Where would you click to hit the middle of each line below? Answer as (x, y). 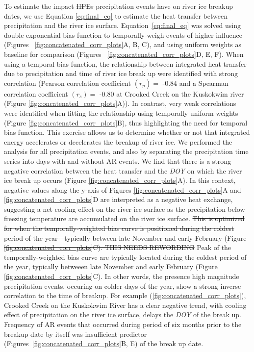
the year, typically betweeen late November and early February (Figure (111, 266)
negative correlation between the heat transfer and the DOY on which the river (123, 170)
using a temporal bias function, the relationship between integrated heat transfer (125, 63)
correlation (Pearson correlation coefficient (68, 83)
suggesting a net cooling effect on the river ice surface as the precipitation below (125, 209)
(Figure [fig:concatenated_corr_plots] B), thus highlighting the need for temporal (126, 122)
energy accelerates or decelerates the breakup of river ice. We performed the (118, 141)
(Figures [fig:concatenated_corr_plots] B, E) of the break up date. (104, 343)
